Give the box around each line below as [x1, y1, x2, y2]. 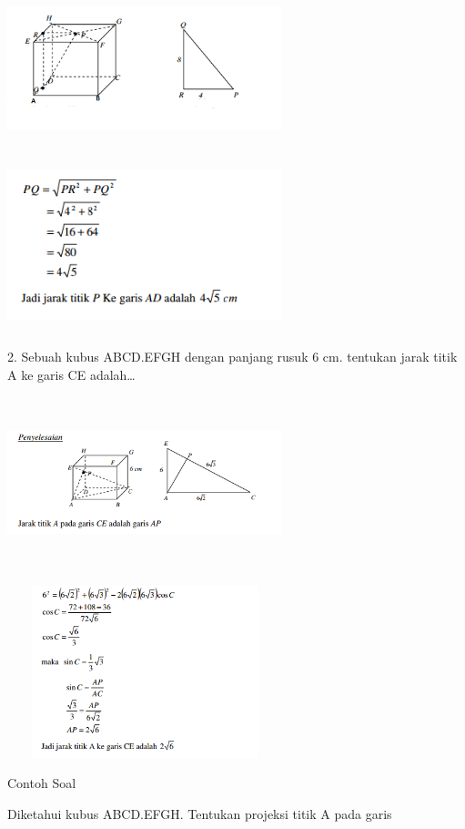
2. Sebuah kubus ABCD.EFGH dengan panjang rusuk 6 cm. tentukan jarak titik [7, 347, 458, 366]
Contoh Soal [7, 773, 76, 793]
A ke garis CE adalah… [7, 364, 136, 384]
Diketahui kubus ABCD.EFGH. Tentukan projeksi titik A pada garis [7, 804, 392, 824]
